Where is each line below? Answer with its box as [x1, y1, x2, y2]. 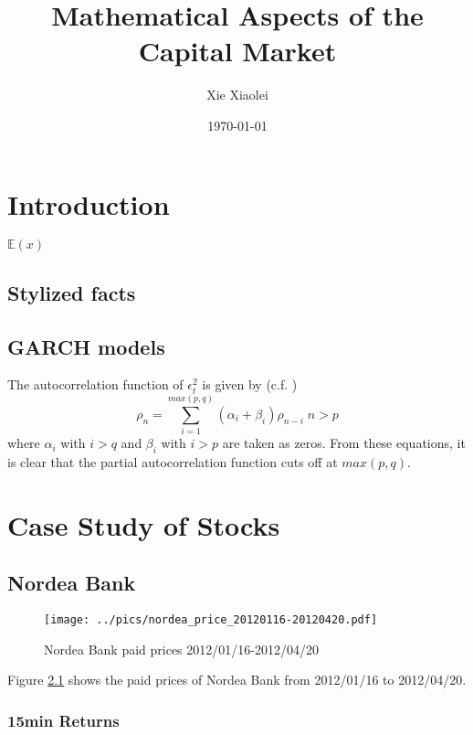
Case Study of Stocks [7, 506, 280, 543]
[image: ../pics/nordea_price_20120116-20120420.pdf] [44, 613, 378, 627]
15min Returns [7, 708, 120, 731]
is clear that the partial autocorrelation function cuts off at [7, 452, 338, 471]
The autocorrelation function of [7, 375, 184, 394]
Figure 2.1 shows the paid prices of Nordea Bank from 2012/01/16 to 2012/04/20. [7, 670, 467, 689]
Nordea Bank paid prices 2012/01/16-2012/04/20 [44, 639, 319, 658]
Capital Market [138, 32, 337, 69]
